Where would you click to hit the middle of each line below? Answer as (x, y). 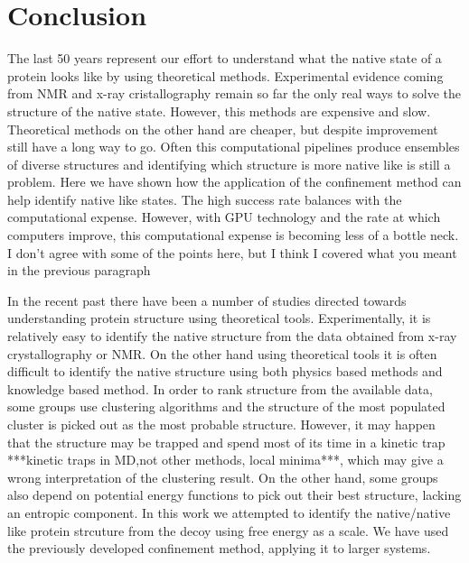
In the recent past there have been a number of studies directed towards (207, 300)
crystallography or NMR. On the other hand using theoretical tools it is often (222, 353)
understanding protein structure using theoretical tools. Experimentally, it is (219, 318)
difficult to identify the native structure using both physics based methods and (225, 371)
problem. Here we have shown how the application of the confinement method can (234, 182)
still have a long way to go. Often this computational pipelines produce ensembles (234, 147)
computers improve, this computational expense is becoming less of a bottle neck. (233, 235)
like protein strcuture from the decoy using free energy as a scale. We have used (228, 530)
